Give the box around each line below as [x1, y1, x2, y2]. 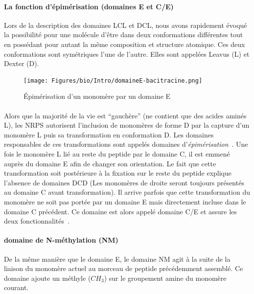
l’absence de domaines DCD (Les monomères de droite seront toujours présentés [4, 177, 244, 187]
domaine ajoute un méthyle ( [4, 272, 91, 283]
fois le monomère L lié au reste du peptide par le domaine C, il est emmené [4, 148, 230, 158]
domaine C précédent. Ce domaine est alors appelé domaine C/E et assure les [4, 206, 237, 216]
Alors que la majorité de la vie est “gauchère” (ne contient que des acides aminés [4, 110, 247, 120]
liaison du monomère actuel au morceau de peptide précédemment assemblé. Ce [4, 263, 243, 273]
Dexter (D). [4, 58, 39, 68]
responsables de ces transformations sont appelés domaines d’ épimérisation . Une [4, 139, 248, 149]
